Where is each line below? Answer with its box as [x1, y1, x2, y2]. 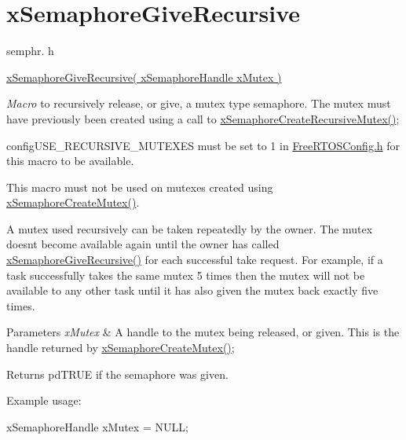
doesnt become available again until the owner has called [6, 236, 280, 252]
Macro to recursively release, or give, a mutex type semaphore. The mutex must [6, 95, 391, 112]
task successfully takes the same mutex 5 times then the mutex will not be [6, 266, 365, 283]
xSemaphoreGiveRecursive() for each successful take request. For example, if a [6, 251, 383, 268]
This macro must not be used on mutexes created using [6, 178, 273, 195]
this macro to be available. [6, 152, 134, 169]
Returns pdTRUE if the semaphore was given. [6, 365, 229, 382]
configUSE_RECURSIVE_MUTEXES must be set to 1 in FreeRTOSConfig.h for [6, 137, 400, 153]
